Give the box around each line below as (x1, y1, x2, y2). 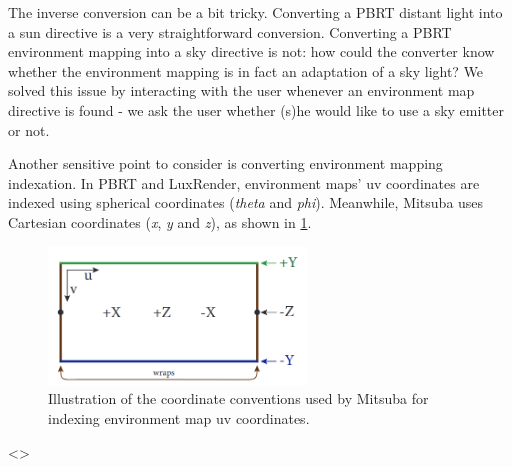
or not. (8, 119, 50, 140)
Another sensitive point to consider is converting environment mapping (8, 153, 443, 174)
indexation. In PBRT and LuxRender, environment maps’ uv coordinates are (8, 172, 480, 193)
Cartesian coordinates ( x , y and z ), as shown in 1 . (8, 211, 312, 232)
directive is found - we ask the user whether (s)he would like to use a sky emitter (8, 99, 504, 120)
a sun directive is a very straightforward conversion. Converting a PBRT (8, 21, 452, 42)
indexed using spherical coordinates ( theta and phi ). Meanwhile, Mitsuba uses (8, 192, 484, 213)
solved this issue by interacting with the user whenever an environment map (8, 80, 475, 101)
